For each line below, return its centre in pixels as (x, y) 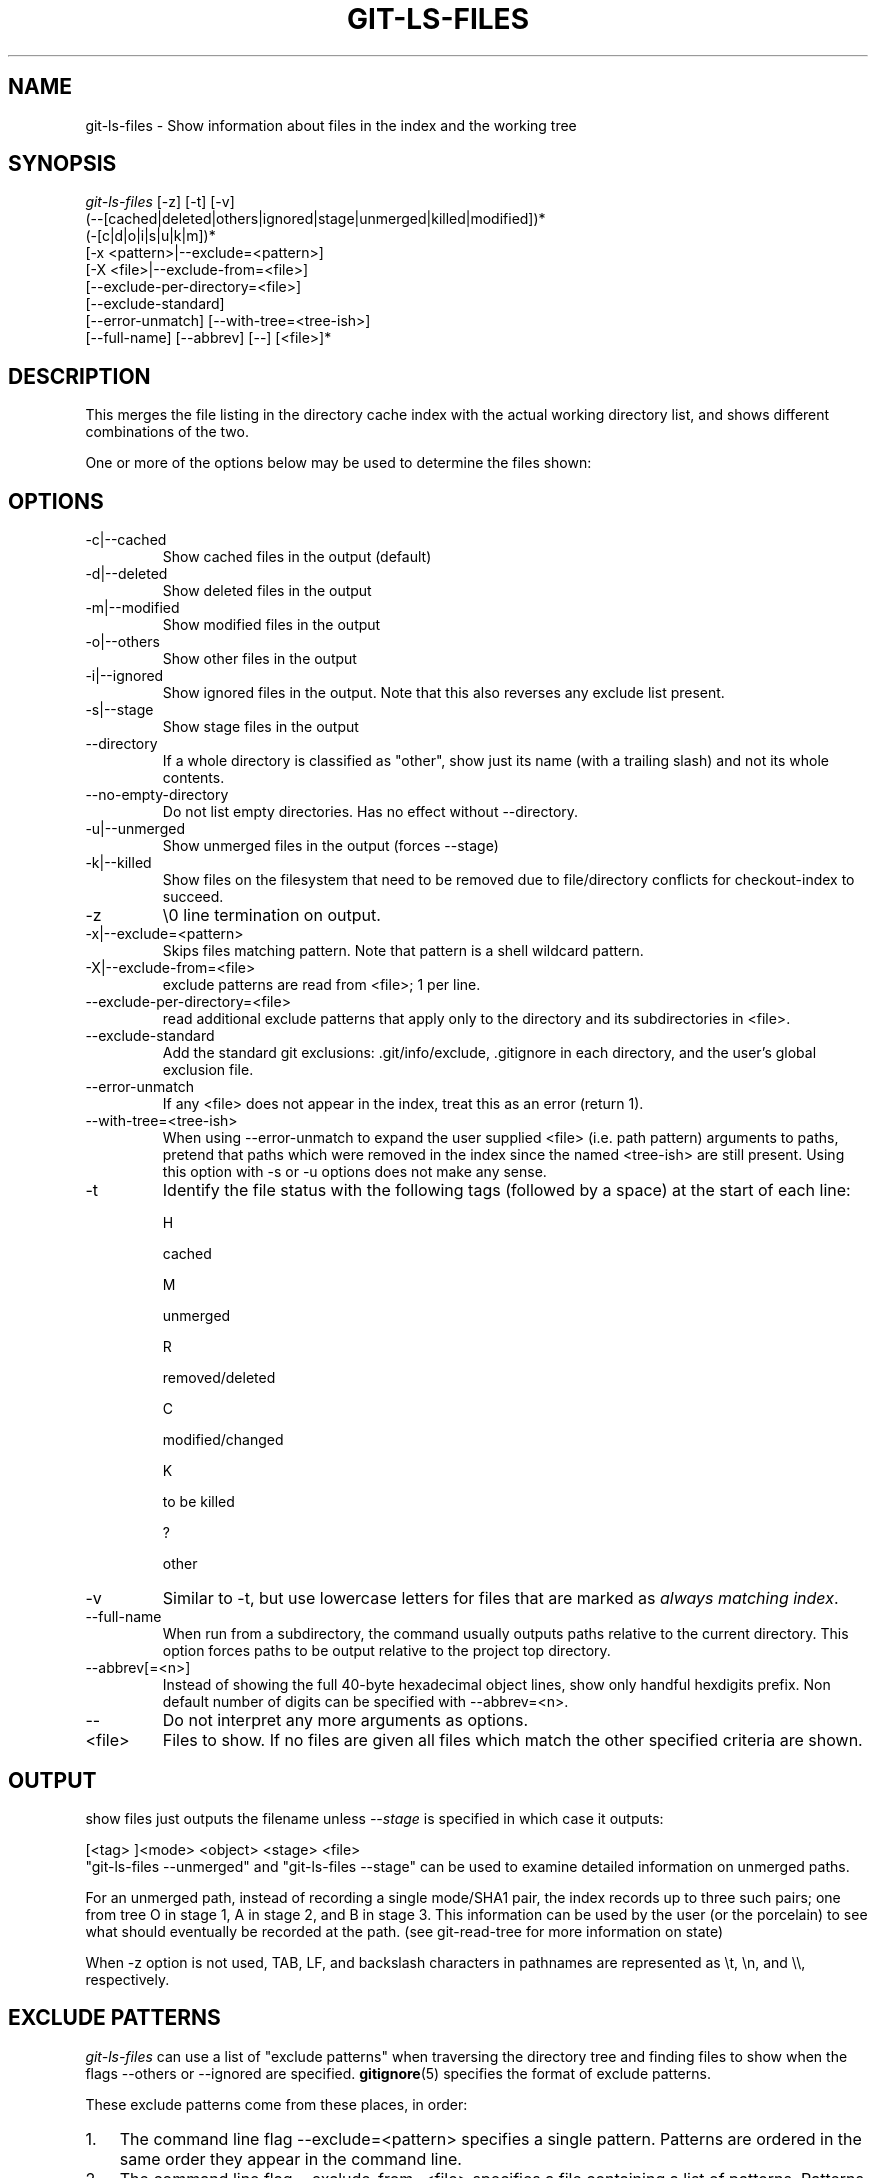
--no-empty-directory (157, 795)
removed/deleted (219, 1378)
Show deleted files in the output (267, 591)
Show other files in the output (259, 659)
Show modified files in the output (271, 625)
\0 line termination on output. (271, 915)
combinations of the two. (167, 432)
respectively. (127, 1979)
